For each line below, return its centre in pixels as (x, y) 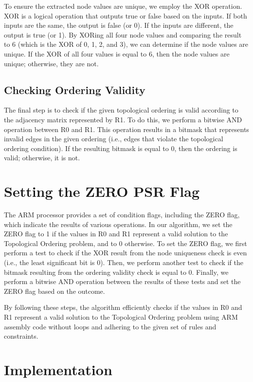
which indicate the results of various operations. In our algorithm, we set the (118, 224)
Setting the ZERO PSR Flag (102, 191)
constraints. (21, 336)
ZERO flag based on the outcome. (54, 291)
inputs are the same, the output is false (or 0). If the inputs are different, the (119, 25)
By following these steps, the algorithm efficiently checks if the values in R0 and (123, 307)
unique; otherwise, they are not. (51, 63)
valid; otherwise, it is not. (42, 158)
